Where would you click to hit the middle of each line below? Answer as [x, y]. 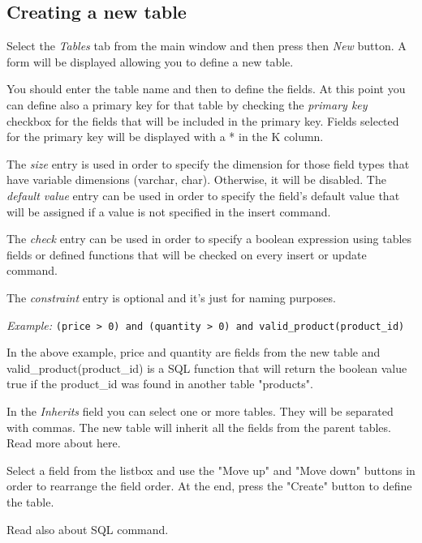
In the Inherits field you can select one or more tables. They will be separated [200, 410]
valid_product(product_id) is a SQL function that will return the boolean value [207, 368]
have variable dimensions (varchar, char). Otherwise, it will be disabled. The [196, 180]
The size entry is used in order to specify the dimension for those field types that [208, 163]
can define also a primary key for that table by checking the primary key [187, 104]
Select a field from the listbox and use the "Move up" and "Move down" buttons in [211, 470]
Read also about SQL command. [88, 529]
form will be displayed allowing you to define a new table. [150, 61]
